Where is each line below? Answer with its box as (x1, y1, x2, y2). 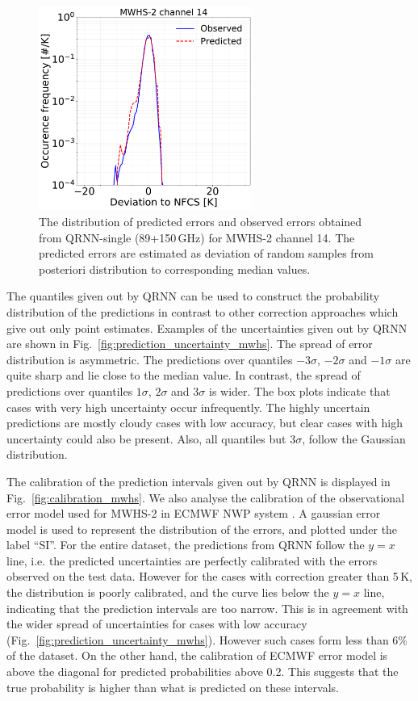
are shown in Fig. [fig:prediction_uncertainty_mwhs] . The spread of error (6, 335, 373, 352)
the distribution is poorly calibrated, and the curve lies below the (6, 584, 329, 601)
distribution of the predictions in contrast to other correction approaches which (6, 303, 399, 320)
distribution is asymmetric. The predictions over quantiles (6, 350, 293, 367)
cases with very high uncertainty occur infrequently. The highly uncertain (6, 398, 370, 415)
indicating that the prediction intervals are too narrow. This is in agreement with (6, 599, 408, 616)
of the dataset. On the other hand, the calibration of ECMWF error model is (6, 647, 388, 664)
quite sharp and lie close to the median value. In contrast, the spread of (6, 367, 361, 384)
